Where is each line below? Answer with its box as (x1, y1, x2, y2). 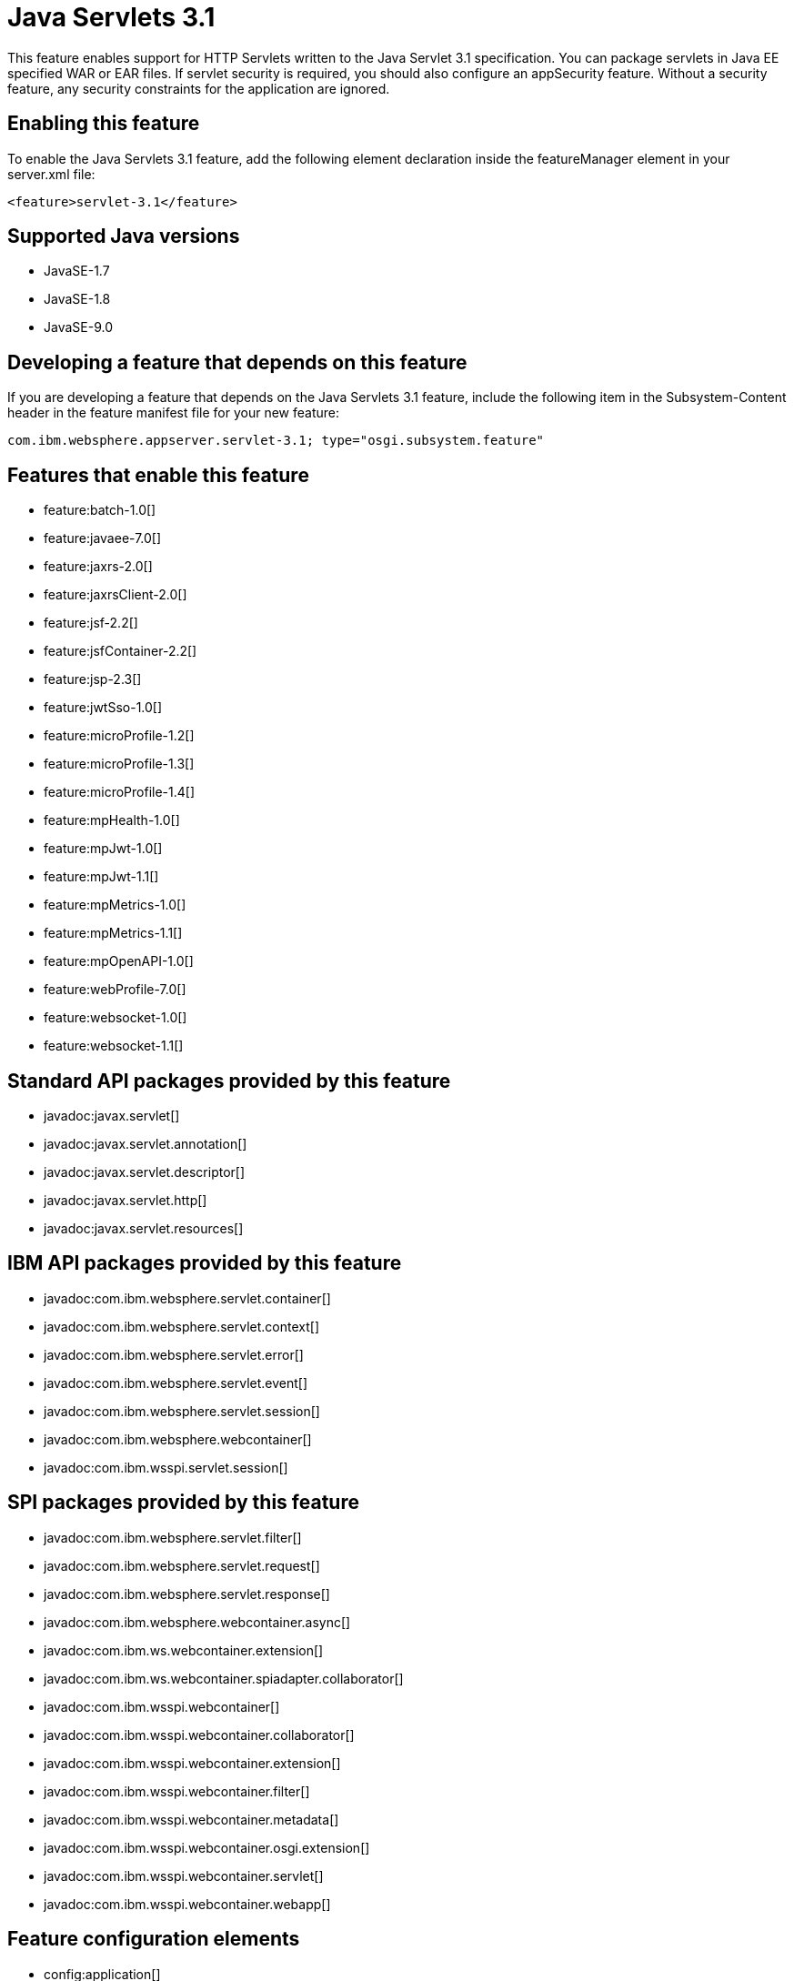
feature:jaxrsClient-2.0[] (44, 587, 187, 603)
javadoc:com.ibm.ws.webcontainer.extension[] (44, 1642, 324, 1658)
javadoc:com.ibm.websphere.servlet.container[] (44, 1290, 331, 1306)
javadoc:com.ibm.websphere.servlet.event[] (44, 1374, 308, 1391)
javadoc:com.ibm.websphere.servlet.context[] (44, 1318, 320, 1334)
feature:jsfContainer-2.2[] (44, 643, 197, 659)
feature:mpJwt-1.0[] (44, 840, 163, 857)
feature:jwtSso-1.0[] (44, 699, 163, 716)
